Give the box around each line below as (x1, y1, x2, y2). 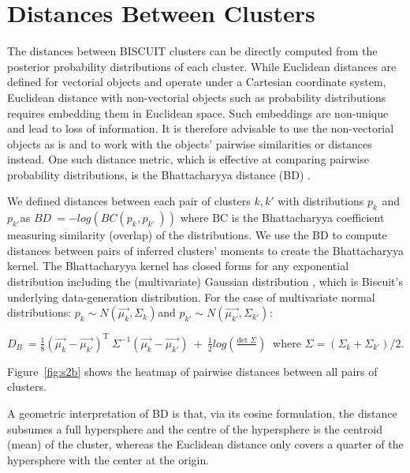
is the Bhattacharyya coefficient (231, 209, 385, 226)
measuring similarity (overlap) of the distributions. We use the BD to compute (7, 227, 387, 243)
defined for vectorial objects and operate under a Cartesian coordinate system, (7, 73, 386, 90)
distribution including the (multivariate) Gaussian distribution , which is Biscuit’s (7, 273, 403, 290)
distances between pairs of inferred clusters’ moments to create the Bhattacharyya (7, 242, 404, 258)
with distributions (278, 193, 364, 209)
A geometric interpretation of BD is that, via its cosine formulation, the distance (7, 404, 397, 421)
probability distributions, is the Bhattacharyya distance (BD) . (7, 166, 311, 182)
